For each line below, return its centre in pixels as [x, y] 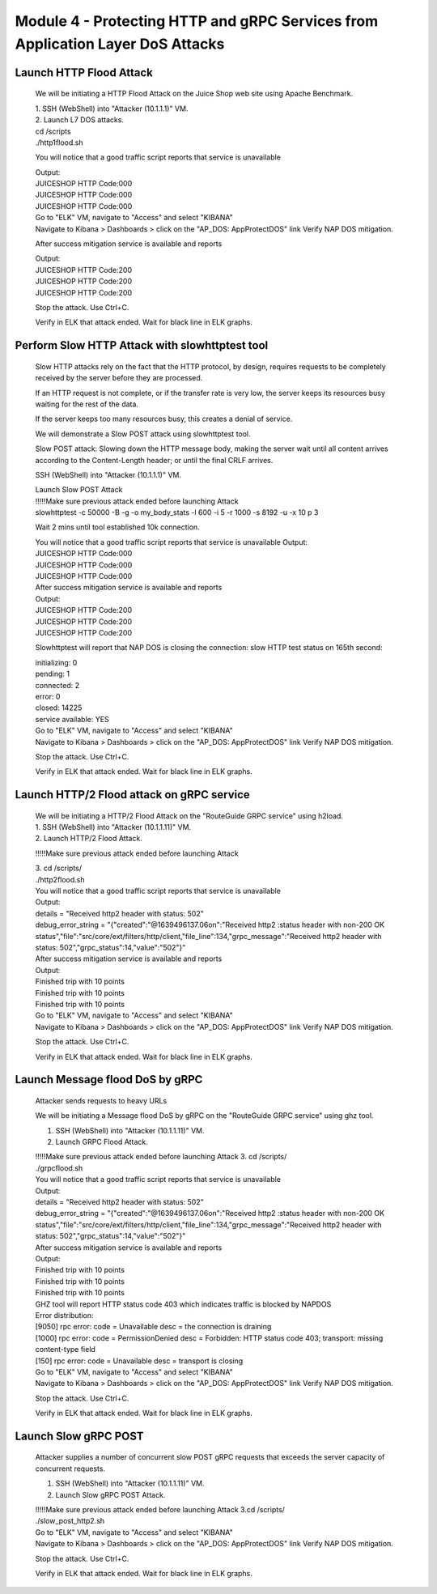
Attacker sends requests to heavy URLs [101, 1100]
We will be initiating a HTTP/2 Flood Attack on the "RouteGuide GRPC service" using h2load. [189, 816]
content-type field [66, 1350]
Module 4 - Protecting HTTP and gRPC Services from [197, 21]
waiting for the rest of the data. [87, 404]
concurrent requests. [70, 1469]
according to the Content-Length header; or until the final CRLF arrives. [154, 460]
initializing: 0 [56, 662]
